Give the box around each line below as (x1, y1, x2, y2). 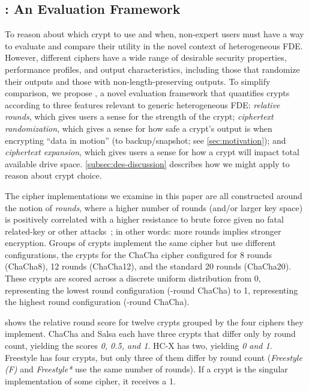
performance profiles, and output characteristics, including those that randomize (5, 63, 300, 75)
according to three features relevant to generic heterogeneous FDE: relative (5, 98, 280, 111)
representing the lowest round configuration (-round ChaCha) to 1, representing (5, 283, 298, 296)
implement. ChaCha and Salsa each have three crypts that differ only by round (5, 327, 296, 340)
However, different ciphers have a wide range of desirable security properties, (5, 51, 287, 64)
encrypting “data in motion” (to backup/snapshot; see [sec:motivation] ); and (5, 134, 286, 146)
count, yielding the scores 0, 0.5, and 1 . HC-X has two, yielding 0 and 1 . (5, 339, 272, 352)
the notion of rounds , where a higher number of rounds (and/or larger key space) (5, 201, 303, 214)
